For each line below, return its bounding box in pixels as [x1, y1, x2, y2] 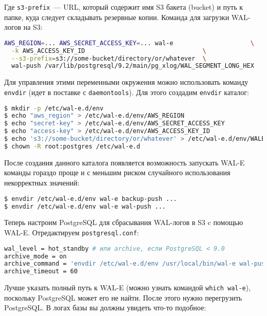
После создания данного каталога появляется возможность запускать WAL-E [4, 157, 245, 168]
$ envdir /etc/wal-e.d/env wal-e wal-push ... [4, 202, 166, 210]
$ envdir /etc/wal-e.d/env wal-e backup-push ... [4, 195, 177, 202]
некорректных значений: [4, 177, 80, 188]
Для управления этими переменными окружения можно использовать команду [4, 77, 249, 87]
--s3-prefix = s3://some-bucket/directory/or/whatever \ [11, 54, 206, 62]
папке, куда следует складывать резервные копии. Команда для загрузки [4, 11, 230, 22]
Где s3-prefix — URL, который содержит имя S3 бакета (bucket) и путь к [4, 2, 243, 12]
